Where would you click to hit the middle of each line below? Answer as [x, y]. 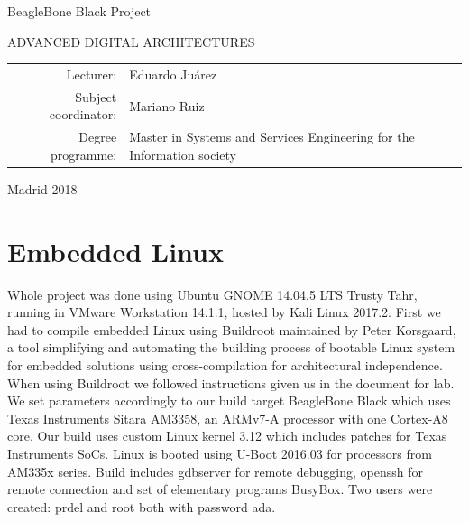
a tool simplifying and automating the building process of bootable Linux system [231, 347]
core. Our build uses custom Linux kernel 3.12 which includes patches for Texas [227, 436]
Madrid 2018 [42, 188]
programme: [84, 154]
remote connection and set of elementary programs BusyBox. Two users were [220, 489]
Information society [183, 154]
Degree [98, 137]
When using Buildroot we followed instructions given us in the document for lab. [231, 382]
